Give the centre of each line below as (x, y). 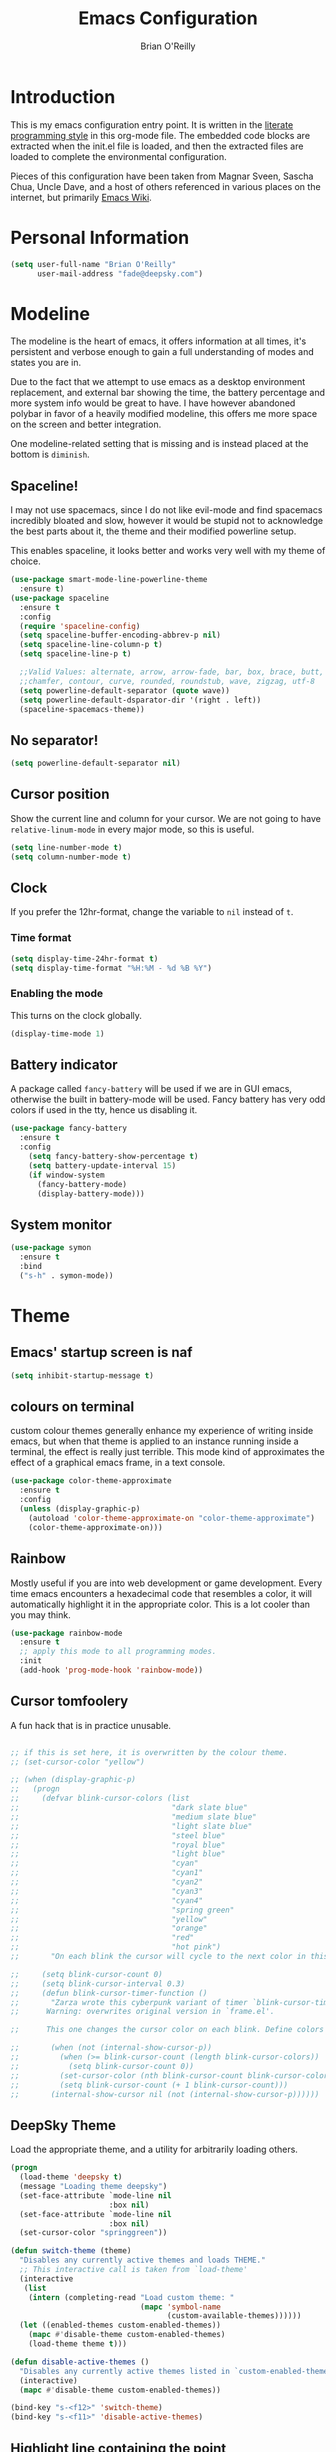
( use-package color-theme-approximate (91, 1481)
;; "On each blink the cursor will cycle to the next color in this (169, 1957)
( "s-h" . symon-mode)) (66, 1275)
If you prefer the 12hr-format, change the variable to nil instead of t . (152, 912)
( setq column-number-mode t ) (71, 857)
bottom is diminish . (50, 454)
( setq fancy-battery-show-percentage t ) (113, 1157)
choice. (26, 561)
